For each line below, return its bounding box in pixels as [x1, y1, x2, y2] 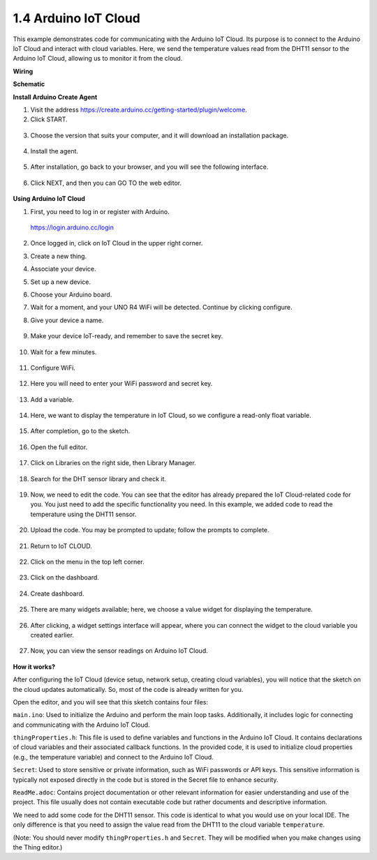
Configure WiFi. [30, 363, 76, 372]
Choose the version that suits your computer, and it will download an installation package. [30, 131, 289, 139]
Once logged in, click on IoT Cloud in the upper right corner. [30, 239, 203, 248]
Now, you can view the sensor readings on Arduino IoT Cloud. [30, 647, 209, 655]
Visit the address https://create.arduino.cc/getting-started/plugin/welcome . [30, 105, 247, 114]
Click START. [30, 115, 68, 123]
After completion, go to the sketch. [30, 427, 131, 435]
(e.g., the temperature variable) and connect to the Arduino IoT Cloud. [13, 753, 214, 761]
